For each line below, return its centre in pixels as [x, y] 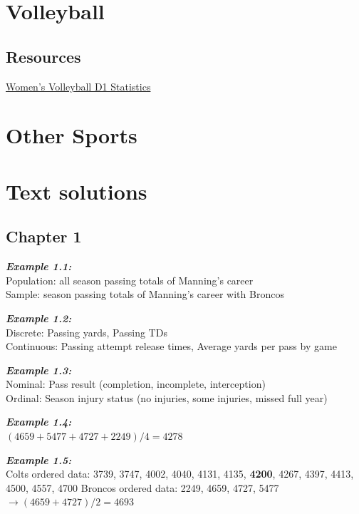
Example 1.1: [39, 266]
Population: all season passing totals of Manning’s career [130, 280]
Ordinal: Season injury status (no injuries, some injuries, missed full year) [167, 397]
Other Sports [72, 135]
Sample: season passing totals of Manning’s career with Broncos [145, 294]
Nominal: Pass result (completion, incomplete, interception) [136, 384]
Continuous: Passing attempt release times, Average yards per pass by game [171, 346]
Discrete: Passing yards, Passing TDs [87, 332]
